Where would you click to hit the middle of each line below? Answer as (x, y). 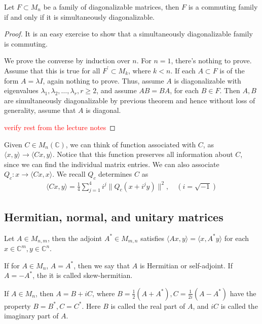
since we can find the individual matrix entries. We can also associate (112, 164)
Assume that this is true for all (52, 70)
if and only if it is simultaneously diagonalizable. (79, 16)
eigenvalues (21, 90)
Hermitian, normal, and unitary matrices (114, 216)
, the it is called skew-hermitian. (83, 275)
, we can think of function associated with (131, 144)
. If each (183, 70)
